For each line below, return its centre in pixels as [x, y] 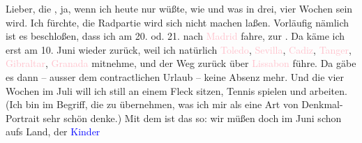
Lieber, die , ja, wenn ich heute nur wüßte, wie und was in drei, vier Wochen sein [179, 8]
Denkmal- [322, 104]
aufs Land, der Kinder [53, 131]
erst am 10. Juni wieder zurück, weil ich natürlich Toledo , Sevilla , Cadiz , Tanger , [179, 49]
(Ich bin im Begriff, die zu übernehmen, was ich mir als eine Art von [152, 104]
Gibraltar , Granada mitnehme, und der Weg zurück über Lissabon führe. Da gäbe [181, 63]
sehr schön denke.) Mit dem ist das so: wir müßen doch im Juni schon [192, 118]
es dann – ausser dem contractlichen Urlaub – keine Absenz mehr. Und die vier [175, 76]
